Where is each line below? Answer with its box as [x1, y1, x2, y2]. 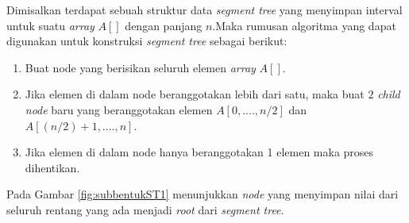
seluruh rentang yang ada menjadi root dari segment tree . [6, 201, 284, 217]
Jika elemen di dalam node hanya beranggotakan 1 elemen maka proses [25, 144, 374, 160]
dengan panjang [125, 17, 203, 33]
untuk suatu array [6, 17, 95, 33]
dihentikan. [25, 159, 80, 175]
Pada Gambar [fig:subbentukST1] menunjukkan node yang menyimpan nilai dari [6, 186, 399, 202]
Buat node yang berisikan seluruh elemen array [25, 59, 256, 75]
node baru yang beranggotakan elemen [25, 101, 213, 117]
